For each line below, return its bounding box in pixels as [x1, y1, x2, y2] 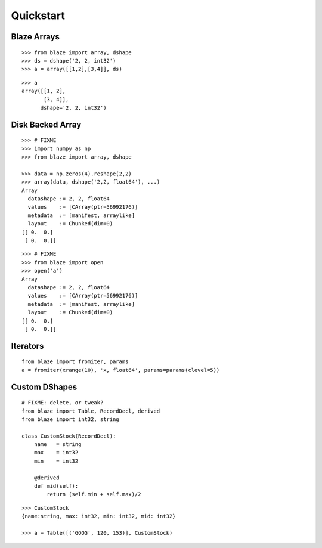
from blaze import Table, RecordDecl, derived [21, 407, 160, 414]
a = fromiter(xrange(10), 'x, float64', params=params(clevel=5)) [21, 367, 220, 373]
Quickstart [11, 9, 66, 22]
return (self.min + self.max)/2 [47, 491, 141, 498]
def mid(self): [33, 483, 79, 490]
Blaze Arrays [11, 32, 60, 42]
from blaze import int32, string [21, 416, 119, 423]
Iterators [11, 340, 44, 351]
